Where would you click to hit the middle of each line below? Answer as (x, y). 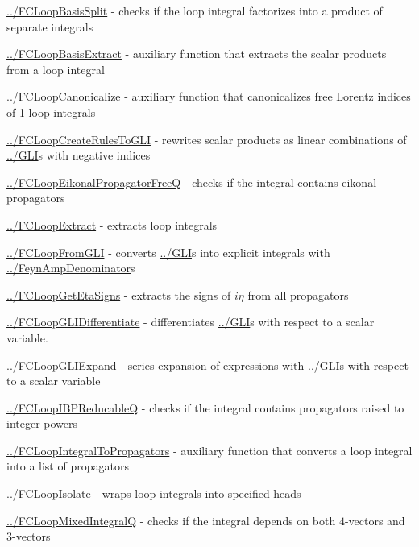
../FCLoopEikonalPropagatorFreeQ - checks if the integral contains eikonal (192, 182)
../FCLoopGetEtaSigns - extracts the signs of (119, 294)
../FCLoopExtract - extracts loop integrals (112, 224)
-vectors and (375, 520)
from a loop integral (56, 69)
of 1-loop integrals (51, 112)
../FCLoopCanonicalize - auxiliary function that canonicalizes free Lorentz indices (209, 96)
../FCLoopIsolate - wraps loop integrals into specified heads (154, 493)
